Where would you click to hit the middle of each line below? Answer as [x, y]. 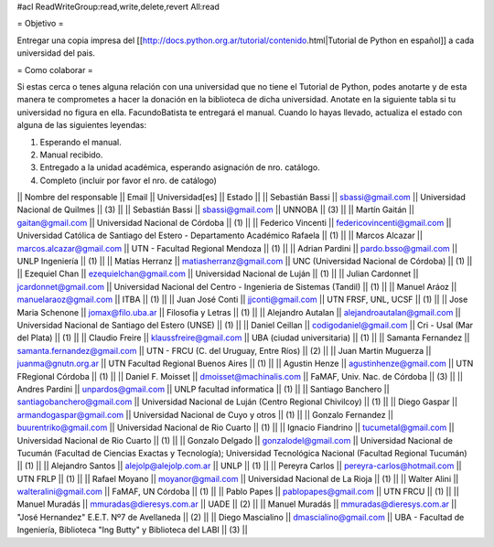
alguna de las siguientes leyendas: [82, 125]
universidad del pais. [56, 53]
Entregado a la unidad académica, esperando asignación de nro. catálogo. [180, 167]
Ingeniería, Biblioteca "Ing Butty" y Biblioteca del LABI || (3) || [132, 530]
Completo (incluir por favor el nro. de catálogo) [128, 180]
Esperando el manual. [81, 142]
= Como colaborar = [55, 70]
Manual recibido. [71, 155]
